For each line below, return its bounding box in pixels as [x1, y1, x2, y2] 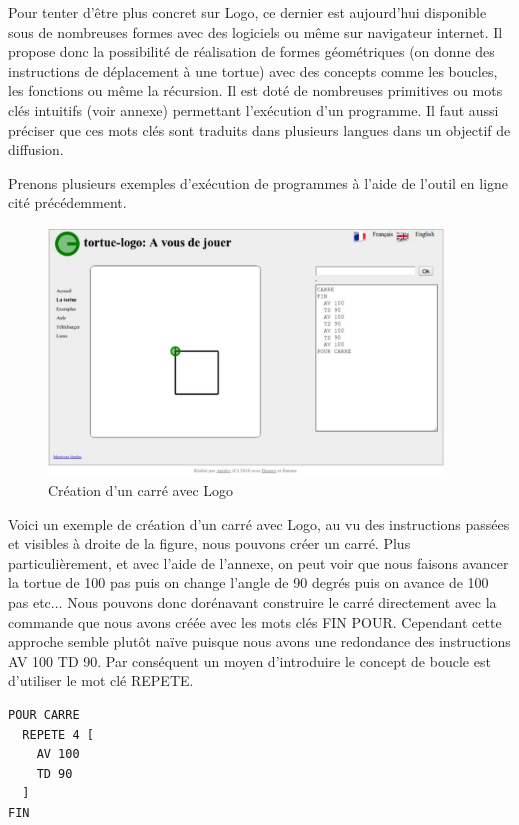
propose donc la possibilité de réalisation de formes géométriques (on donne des [8, 41, 495, 62]
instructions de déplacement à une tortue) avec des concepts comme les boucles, [8, 60, 498, 81]
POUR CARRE [8, 708, 80, 723]
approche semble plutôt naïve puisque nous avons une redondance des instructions [8, 631, 511, 652]
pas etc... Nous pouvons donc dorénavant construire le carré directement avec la [8, 592, 497, 613]
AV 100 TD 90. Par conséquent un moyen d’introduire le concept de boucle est [8, 650, 491, 671]
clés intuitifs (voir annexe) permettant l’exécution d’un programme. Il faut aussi [8, 99, 499, 120]
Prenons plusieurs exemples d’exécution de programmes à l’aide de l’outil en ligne [8, 172, 509, 193]
